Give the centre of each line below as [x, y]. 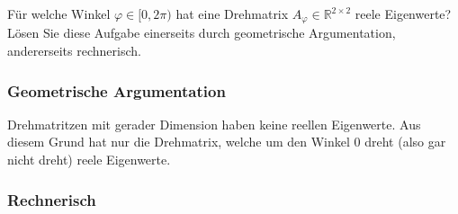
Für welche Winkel [59, 13]
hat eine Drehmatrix [232, 13]
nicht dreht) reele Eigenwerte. [89, 160]
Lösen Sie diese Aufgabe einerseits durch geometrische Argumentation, [202, 33]
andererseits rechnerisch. [74, 51]
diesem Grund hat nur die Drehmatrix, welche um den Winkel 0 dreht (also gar [227, 142]
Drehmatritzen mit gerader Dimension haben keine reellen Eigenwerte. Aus [214, 124]
